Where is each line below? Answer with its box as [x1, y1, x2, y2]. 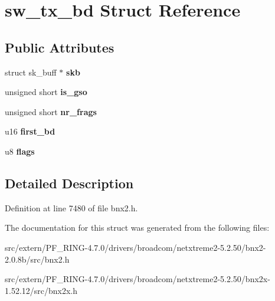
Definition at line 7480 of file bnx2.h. [5, 201, 138, 214]
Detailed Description [5, 174, 134, 192]
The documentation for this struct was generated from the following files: [5, 221, 270, 234]
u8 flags [5, 145, 35, 157]
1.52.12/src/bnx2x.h [5, 284, 78, 296]
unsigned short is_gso [5, 86, 87, 98]
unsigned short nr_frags [5, 105, 97, 117]
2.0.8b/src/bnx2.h [5, 253, 70, 265]
